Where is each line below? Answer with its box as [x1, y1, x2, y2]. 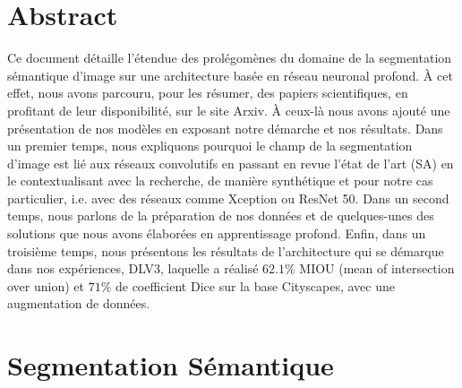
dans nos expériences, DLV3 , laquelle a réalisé [7, 259, 259, 278]
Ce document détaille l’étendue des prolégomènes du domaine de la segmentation [7, 48, 452, 67]
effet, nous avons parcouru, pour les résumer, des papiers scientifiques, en [7, 83, 408, 102]
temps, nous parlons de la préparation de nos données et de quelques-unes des [7, 206, 434, 225]
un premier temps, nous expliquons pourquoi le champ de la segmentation [7, 136, 413, 155]
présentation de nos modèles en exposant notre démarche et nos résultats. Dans [7, 118, 443, 137]
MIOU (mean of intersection [299, 259, 455, 278]
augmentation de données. [7, 294, 150, 313]
